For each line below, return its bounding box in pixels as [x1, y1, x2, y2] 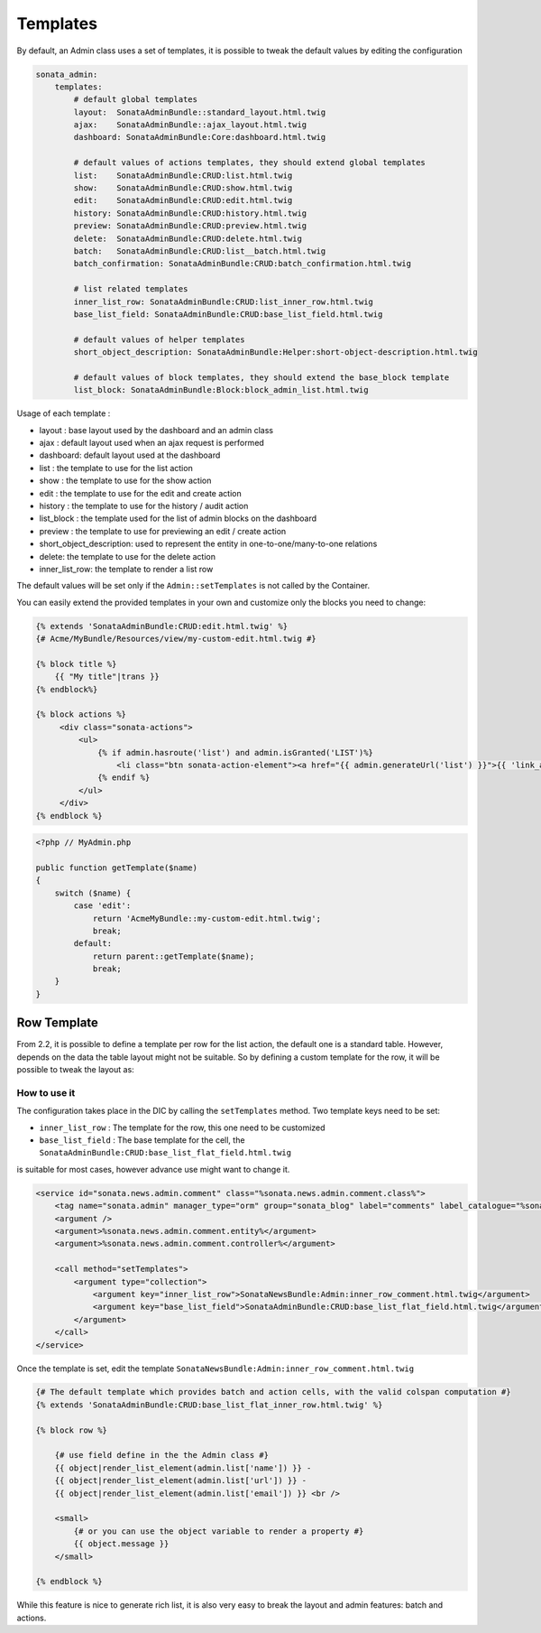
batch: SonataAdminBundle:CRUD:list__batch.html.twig [73, 246, 326, 256]
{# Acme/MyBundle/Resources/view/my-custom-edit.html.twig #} [35, 634, 316, 645]
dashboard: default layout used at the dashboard [39, 450, 221, 460]
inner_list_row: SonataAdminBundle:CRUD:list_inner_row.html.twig [73, 296, 374, 307]
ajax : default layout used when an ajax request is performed [39, 438, 265, 449]
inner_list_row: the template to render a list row [39, 563, 214, 574]
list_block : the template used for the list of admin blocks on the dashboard [39, 513, 317, 524]
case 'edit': [73, 901, 132, 911]
